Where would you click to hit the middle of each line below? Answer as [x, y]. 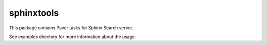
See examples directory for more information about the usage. [72, 37]
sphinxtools [34, 13]
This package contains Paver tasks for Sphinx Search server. [71, 28]
